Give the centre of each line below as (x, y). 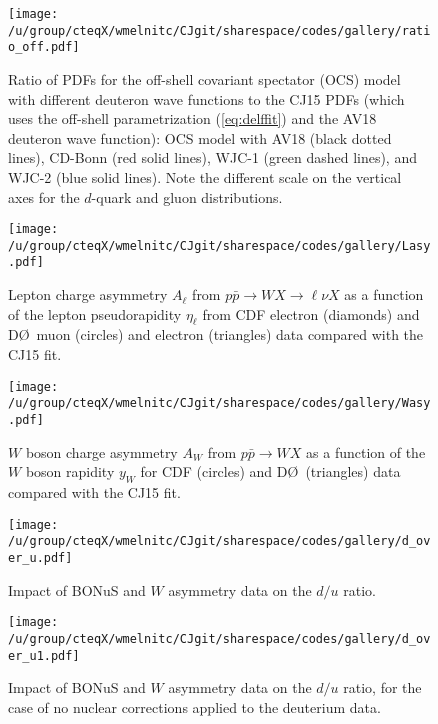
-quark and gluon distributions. (187, 196)
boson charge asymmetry (101, 451)
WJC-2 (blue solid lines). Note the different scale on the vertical (205, 176)
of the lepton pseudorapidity (95, 313)
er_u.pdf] (40, 557)
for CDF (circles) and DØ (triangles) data (270, 471)
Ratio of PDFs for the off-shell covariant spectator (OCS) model (204, 78)
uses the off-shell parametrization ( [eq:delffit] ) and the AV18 (192, 118)
